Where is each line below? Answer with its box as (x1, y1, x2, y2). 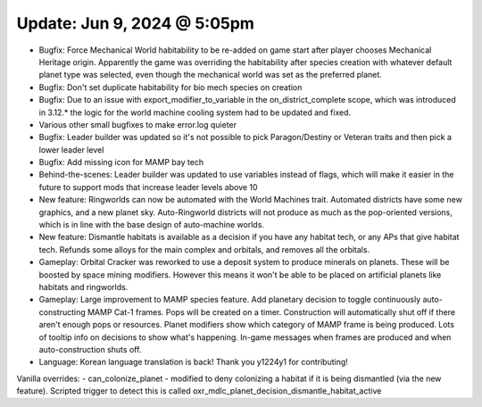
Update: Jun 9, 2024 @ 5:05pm (16, 13, 254, 33)
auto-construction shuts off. (38, 344, 142, 354)
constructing (38, 306, 87, 317)
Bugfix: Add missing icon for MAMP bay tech (38, 157, 204, 168)
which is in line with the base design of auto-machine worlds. (38, 220, 265, 230)
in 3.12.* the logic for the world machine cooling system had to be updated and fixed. (38, 107, 352, 118)
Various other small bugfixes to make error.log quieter (38, 119, 237, 129)
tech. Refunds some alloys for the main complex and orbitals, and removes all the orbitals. (38, 244, 370, 254)
